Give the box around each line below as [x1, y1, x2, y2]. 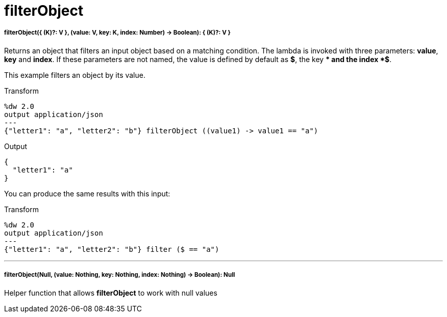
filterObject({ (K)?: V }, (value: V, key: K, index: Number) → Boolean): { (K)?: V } [4, 29, 231, 37]
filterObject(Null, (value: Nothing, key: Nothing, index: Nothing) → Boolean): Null [4, 271, 235, 279]
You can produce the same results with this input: [4, 189, 170, 198]
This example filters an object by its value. [4, 70, 145, 79]
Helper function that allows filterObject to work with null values [4, 288, 217, 297]
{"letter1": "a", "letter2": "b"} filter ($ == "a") [4, 245, 219, 253]
